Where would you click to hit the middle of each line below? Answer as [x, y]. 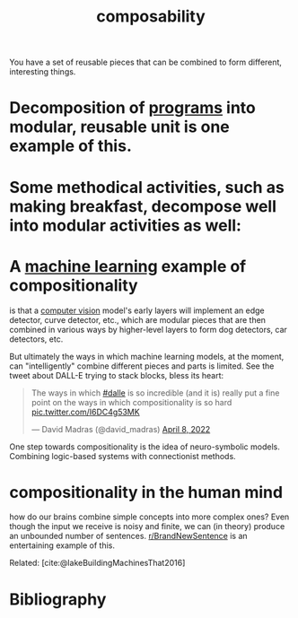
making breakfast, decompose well [143, 206]
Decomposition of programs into [132, 108]
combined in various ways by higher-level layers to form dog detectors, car [148, 329]
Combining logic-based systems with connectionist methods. [123, 456]
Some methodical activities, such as [147, 187]
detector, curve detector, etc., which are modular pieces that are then [138, 319]
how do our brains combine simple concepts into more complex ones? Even [149, 517]
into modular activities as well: [126, 225]
